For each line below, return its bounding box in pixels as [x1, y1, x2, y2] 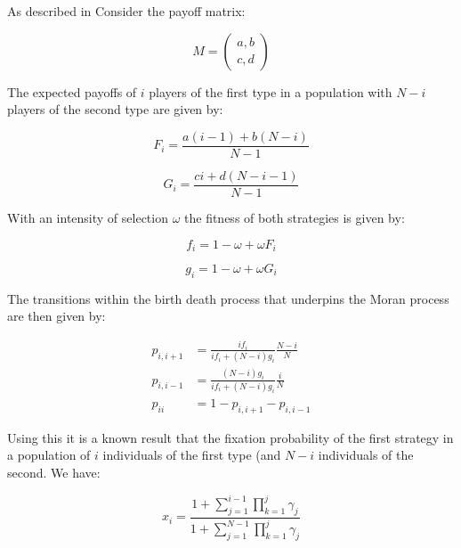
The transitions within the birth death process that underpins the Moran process [7, 289, 449, 307]
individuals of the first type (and [102, 446, 281, 464]
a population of [7, 446, 91, 464]
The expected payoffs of [7, 82, 137, 101]
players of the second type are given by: [7, 100, 223, 119]
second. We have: [7, 462, 101, 481]
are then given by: [7, 307, 106, 325]
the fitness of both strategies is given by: [184, 208, 405, 226]
